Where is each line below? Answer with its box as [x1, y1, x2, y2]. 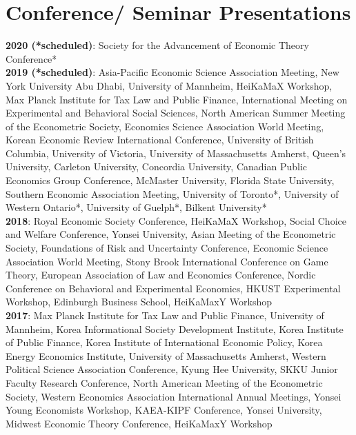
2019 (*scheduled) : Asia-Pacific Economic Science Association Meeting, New [6, 65, 339, 79]
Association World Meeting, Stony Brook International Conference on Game [6, 254, 328, 268]
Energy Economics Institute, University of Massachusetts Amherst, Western [6, 348, 326, 363]
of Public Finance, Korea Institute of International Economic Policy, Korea [6, 335, 323, 350]
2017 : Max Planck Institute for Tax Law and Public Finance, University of [6, 308, 324, 322]
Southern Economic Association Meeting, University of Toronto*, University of [6, 186, 339, 201]
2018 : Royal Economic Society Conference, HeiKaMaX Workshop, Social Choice [6, 213, 346, 227]
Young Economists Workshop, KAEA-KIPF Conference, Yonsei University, [6, 403, 322, 417]
